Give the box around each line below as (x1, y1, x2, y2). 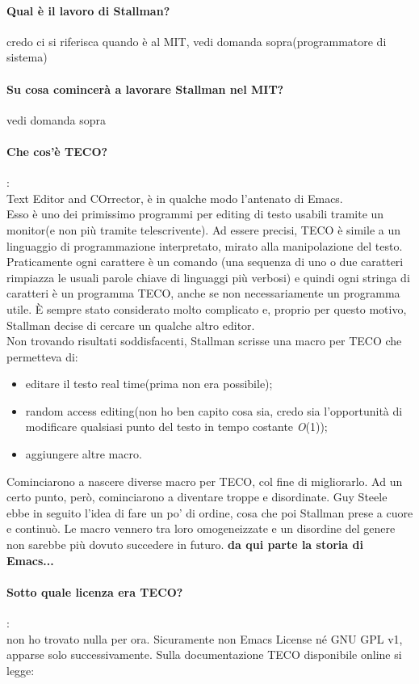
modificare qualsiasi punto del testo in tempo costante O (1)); (25, 418, 328, 435)
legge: (6, 661, 35, 678)
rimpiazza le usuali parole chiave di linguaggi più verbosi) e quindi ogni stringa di (6, 268, 410, 285)
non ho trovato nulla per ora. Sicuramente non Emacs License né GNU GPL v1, (6, 630, 403, 647)
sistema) (6, 49, 48, 65)
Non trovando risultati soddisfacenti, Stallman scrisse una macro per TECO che (6, 332, 402, 349)
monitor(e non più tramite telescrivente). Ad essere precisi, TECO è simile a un (6, 221, 400, 238)
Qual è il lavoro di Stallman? (6, 2, 170, 19)
